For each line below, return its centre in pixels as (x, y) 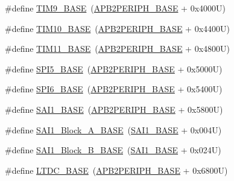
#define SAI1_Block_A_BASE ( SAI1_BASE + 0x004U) (113, 129)
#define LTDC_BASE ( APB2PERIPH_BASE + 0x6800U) (116, 170)
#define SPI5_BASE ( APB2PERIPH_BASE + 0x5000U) (114, 68)
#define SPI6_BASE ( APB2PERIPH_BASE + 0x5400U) (114, 89)
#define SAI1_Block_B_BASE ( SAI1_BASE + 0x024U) (113, 150)
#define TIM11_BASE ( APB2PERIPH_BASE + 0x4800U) (117, 49)
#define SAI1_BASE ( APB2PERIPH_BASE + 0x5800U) (114, 109)
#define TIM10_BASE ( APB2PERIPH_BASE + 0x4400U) (117, 28)
